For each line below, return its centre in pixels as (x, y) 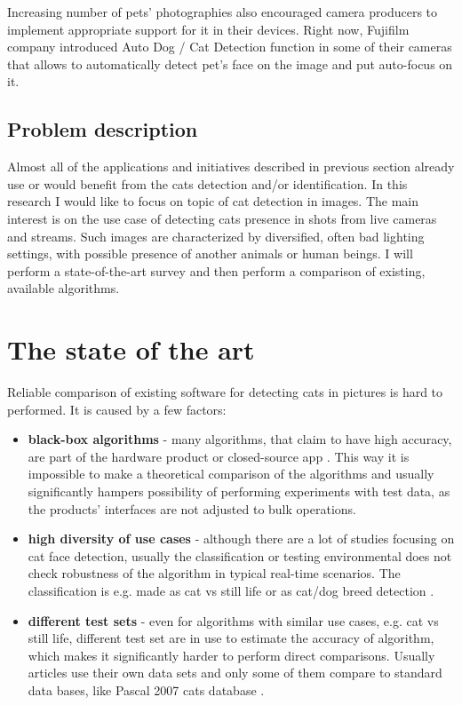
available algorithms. (64, 288)
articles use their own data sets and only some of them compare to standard (235, 673)
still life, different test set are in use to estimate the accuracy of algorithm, (231, 638)
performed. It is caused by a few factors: (117, 409)
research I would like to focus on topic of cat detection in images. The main (213, 201)
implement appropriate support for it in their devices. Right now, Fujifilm (208, 29)
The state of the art (131, 349)
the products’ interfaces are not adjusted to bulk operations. (192, 508)
